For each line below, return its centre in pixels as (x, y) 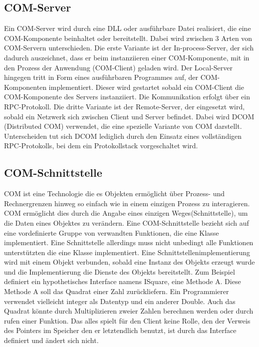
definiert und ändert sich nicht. (51, 340)
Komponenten (25, 87)
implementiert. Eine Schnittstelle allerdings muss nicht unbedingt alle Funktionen (129, 242)
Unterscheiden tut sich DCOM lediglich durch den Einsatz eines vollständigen (123, 136)
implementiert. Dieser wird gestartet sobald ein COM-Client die (146, 87)
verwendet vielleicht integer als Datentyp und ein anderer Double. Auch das (120, 301)
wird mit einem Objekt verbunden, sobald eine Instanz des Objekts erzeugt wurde (129, 262)
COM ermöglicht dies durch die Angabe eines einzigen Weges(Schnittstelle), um (126, 213)
